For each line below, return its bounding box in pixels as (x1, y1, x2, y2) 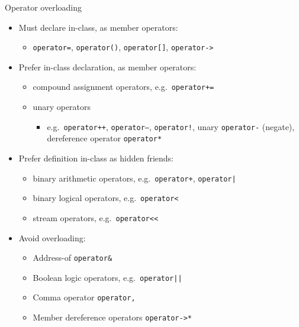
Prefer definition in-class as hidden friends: (18, 152, 174, 164)
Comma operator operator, (33, 291, 136, 303)
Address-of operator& (33, 251, 112, 264)
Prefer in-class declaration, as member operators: (18, 60, 197, 73)
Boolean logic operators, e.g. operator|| (33, 271, 182, 283)
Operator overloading (5, 1, 82, 13)
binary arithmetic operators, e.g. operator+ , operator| (33, 171, 236, 184)
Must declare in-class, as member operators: (18, 21, 178, 33)
